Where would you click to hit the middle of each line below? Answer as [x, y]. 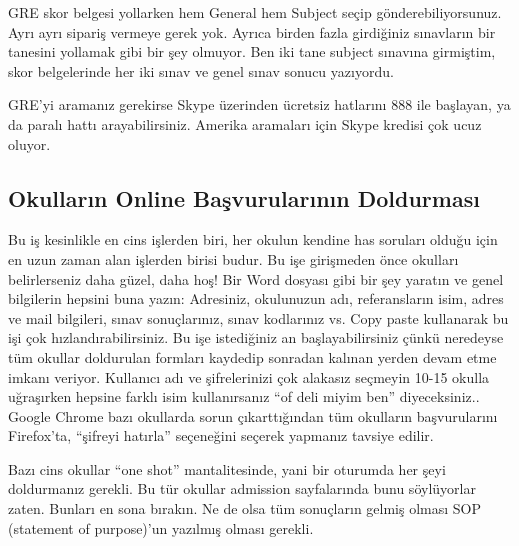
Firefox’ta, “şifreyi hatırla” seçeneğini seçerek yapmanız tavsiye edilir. [221, 435]
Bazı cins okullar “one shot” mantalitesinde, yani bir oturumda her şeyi [227, 468]
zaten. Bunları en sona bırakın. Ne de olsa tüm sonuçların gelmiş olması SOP [245, 508]
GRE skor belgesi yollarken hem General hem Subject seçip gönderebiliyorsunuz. [255, 12]
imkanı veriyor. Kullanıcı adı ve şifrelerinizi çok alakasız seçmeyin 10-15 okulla [249, 376]
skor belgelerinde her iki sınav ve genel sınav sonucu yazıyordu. [201, 70]
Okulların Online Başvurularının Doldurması [244, 197]
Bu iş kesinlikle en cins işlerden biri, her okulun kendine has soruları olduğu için [253, 239]
